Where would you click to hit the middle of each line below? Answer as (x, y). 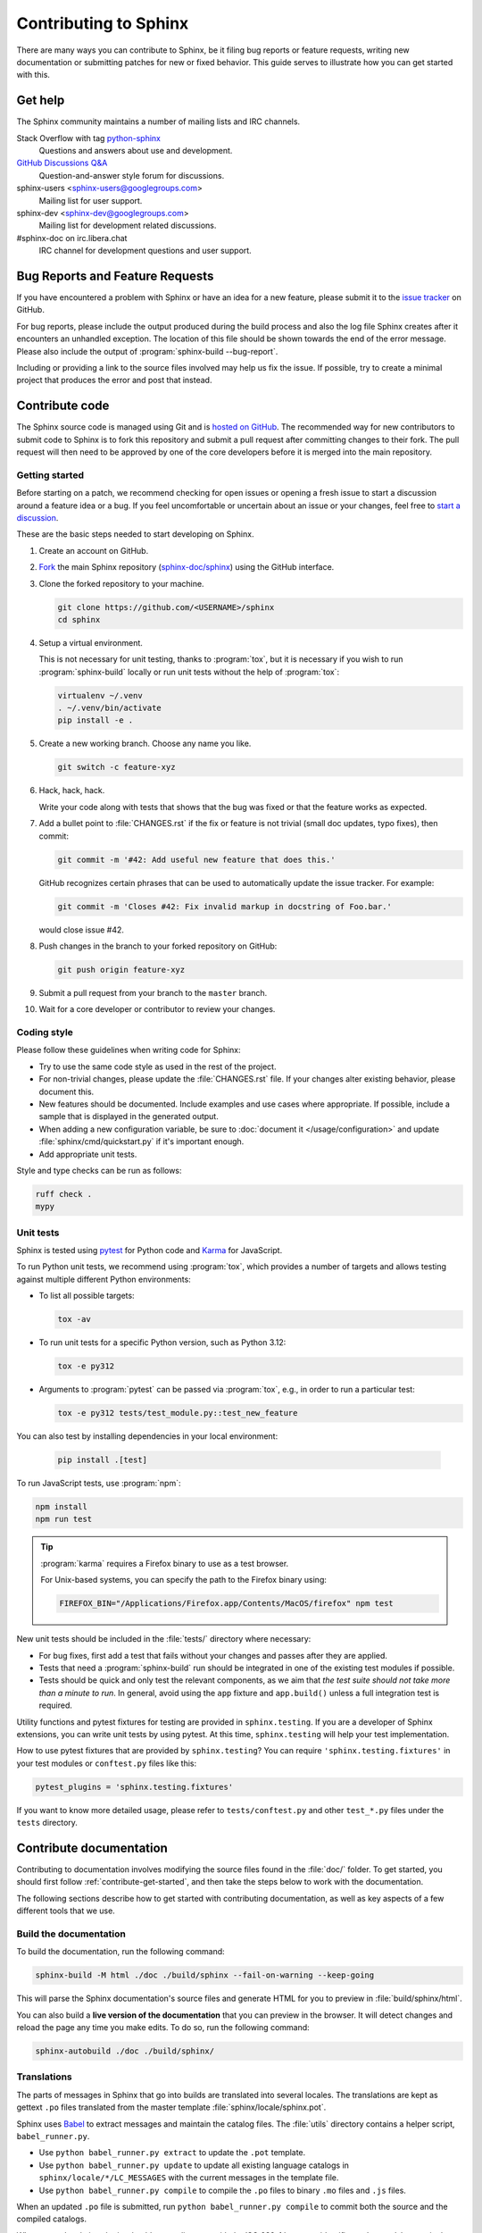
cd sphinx (79, 619)
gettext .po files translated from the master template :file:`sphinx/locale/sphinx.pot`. (171, 2107)
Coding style (45, 1033)
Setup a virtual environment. (91, 642)
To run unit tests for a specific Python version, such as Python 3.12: (162, 1342)
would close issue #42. (82, 930)
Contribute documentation (92, 1848)
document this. (66, 1091)
